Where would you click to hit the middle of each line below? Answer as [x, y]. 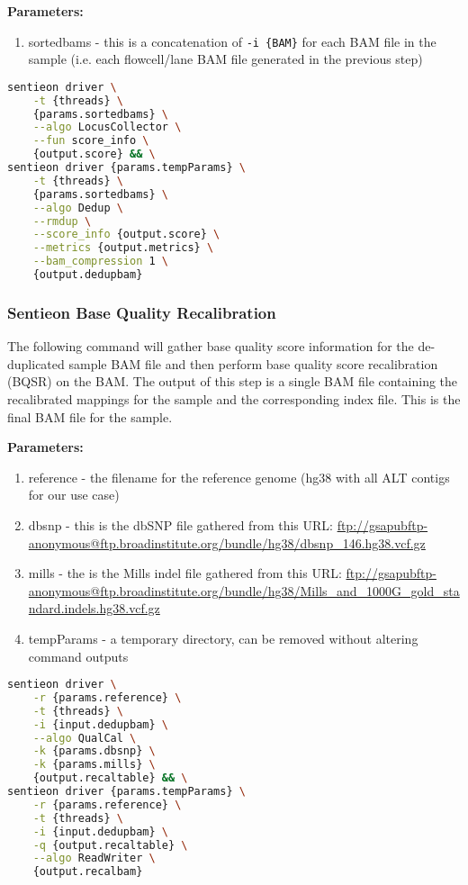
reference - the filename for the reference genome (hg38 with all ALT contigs [239, 477]
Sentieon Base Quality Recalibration [142, 312]
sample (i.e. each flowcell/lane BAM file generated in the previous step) [225, 59]
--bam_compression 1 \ [100, 262]
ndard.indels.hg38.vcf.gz [94, 608]
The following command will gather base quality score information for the [211, 346]
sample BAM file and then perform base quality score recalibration [253, 363]
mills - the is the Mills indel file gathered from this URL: [185, 573]
